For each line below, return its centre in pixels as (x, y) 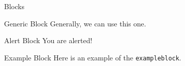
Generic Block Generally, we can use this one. (75, 23)
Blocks (14, 6)
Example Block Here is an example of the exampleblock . (93, 57)
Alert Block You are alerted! (48, 40)
